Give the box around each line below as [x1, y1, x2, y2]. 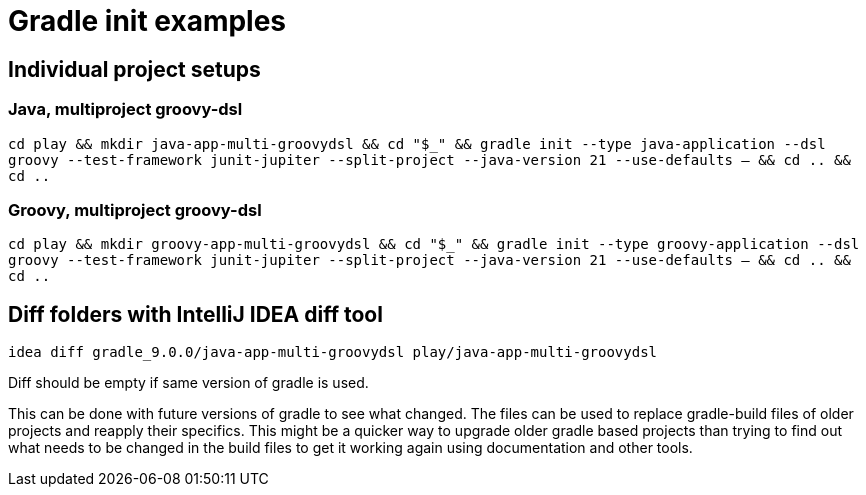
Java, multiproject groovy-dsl [8, 99, 243, 120]
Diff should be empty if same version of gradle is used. [8, 374, 369, 392]
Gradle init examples [8, 4, 287, 38]
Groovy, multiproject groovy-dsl [8, 199, 262, 220]
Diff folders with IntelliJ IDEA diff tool [8, 301, 383, 327]
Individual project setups [8, 56, 261, 82]
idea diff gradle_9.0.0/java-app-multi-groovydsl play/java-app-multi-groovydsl [8, 344, 658, 361]
